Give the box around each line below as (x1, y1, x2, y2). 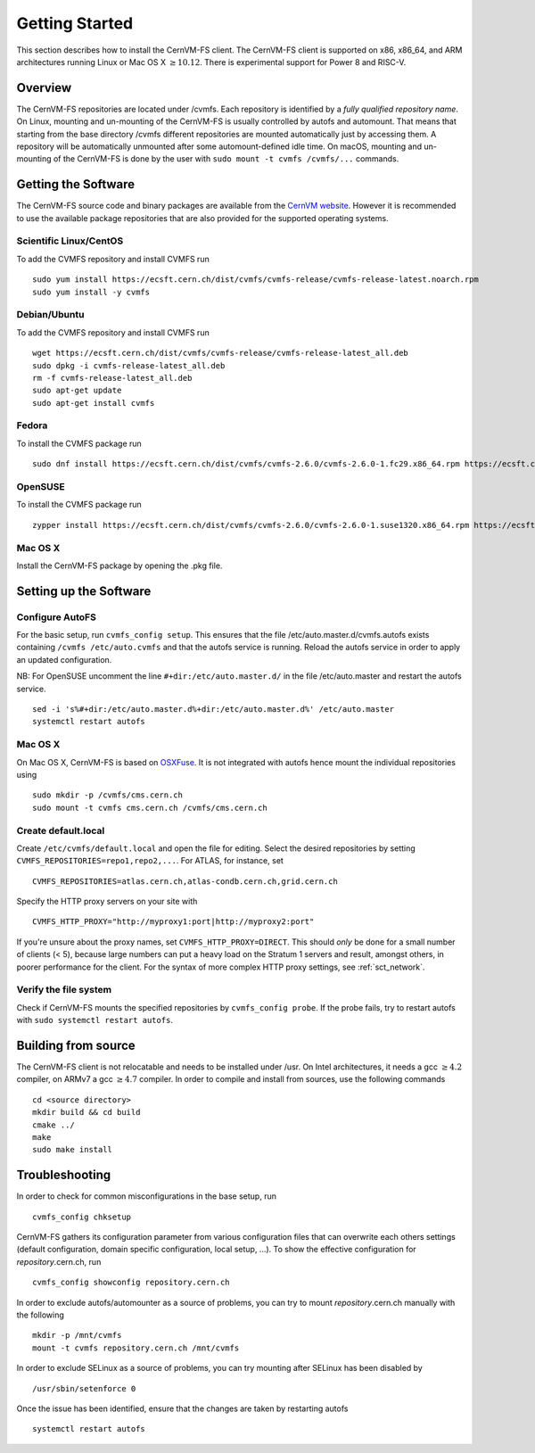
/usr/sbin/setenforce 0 (32, 1383, 136, 1393)
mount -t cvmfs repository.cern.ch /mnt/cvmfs (32, 1342, 240, 1353)
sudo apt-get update (32, 385, 122, 396)
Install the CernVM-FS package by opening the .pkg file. (16, 560, 223, 571)
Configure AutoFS (16, 611, 97, 623)
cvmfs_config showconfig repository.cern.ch (32, 1277, 231, 1288)
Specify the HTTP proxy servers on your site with (16, 896, 198, 907)
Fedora (16, 419, 48, 432)
